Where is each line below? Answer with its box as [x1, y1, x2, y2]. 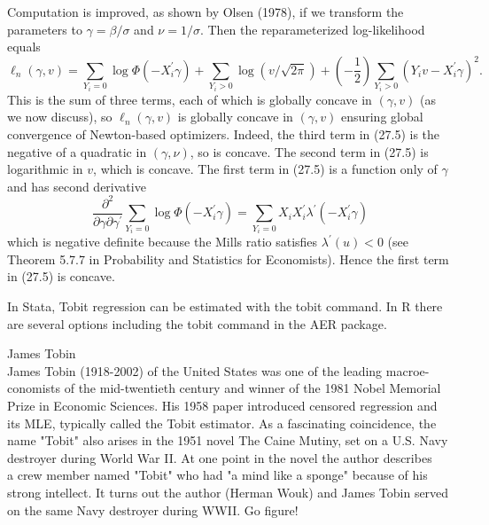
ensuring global [340, 107, 423, 126]
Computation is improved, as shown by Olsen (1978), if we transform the [7, 3, 404, 20]
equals [7, 37, 41, 56]
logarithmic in [7, 160, 83, 178]
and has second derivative [7, 176, 146, 195]
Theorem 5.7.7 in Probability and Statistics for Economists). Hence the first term [7, 249, 449, 268]
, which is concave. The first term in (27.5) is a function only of [93, 160, 438, 178]
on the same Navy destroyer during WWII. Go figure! [7, 500, 299, 519]
